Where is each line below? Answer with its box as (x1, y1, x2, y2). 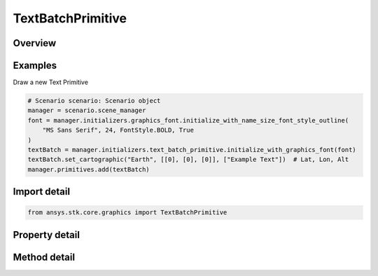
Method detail (13, 251, 76, 263)
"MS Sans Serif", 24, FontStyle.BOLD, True (42, 126, 194, 134)
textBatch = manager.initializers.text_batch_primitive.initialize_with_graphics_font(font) (27, 146, 356, 154)
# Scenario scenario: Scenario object (27, 97, 161, 105)
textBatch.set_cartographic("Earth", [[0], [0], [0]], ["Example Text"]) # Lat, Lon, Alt (27, 156, 349, 164)
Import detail (13, 186, 70, 198)
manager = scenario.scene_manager (27, 106, 146, 115)
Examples (13, 60, 57, 71)
